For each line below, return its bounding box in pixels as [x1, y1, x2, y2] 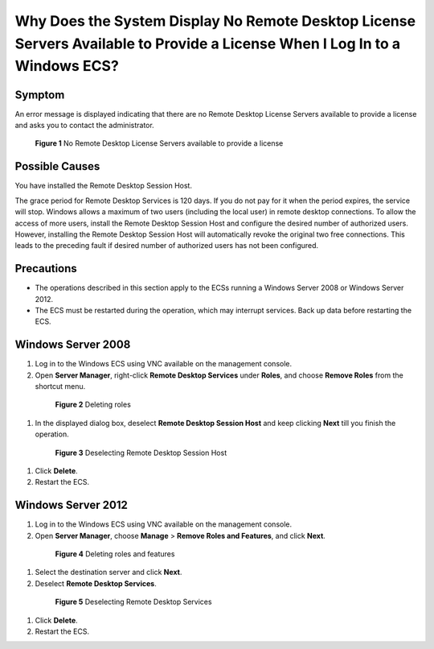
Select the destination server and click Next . [35, 568, 182, 577]
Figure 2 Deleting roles [55, 399, 132, 410]
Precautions [14, 262, 78, 275]
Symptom [14, 88, 65, 101]
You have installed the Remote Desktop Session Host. [14, 181, 193, 191]
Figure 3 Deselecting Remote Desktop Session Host [55, 448, 227, 457]
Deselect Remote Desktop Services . [35, 578, 157, 588]
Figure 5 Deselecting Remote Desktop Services [55, 597, 212, 607]
